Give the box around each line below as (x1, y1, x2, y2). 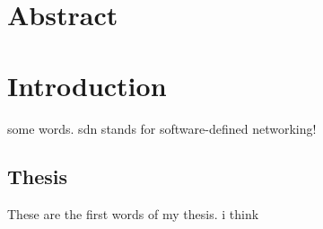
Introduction (7, 66, 167, 103)
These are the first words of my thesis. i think (7, 205, 259, 224)
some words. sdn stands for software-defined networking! (7, 119, 317, 137)
